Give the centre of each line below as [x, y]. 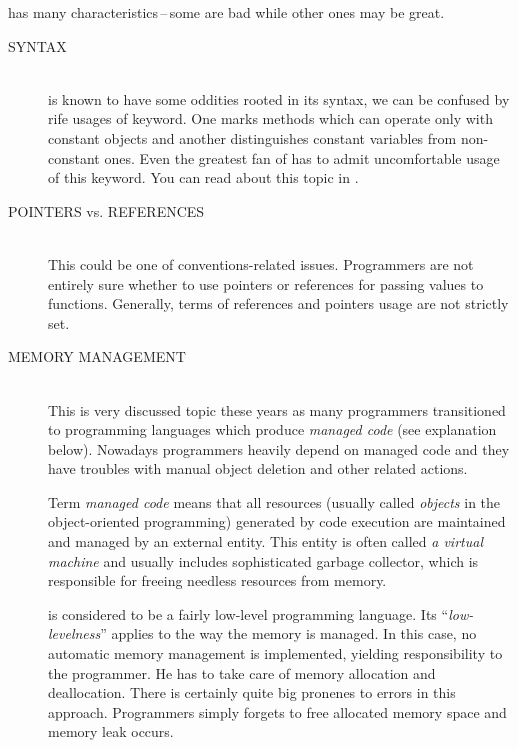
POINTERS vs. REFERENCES [106, 210]
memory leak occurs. [111, 731]
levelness [74, 633]
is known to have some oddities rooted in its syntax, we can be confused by [279, 98]
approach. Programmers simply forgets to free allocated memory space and [277, 711]
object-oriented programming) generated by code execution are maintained [277, 521]
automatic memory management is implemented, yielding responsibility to [275, 653]
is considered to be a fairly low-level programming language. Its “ [248, 613]
